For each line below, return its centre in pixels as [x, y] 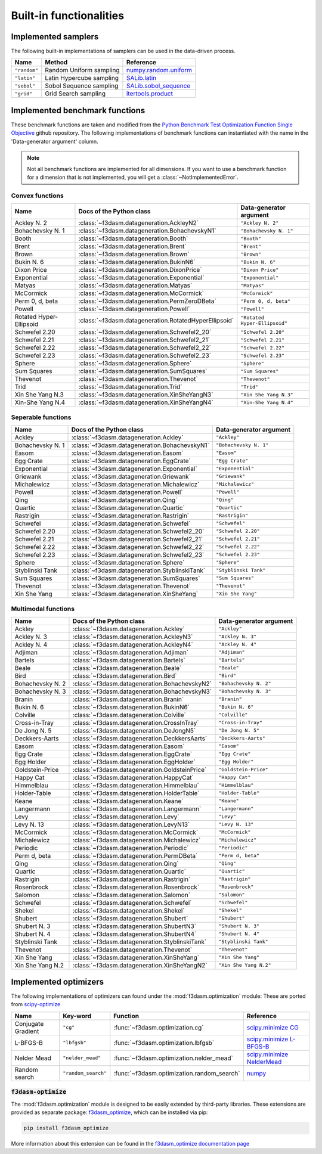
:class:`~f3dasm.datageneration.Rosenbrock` [136, 887]
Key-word [77, 1016]
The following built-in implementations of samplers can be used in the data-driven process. [123, 51]
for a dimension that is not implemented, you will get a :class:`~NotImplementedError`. [133, 177]
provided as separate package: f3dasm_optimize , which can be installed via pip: [109, 1112]
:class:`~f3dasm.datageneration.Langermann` [137, 809]
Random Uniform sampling [82, 70]
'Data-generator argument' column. [55, 141]
